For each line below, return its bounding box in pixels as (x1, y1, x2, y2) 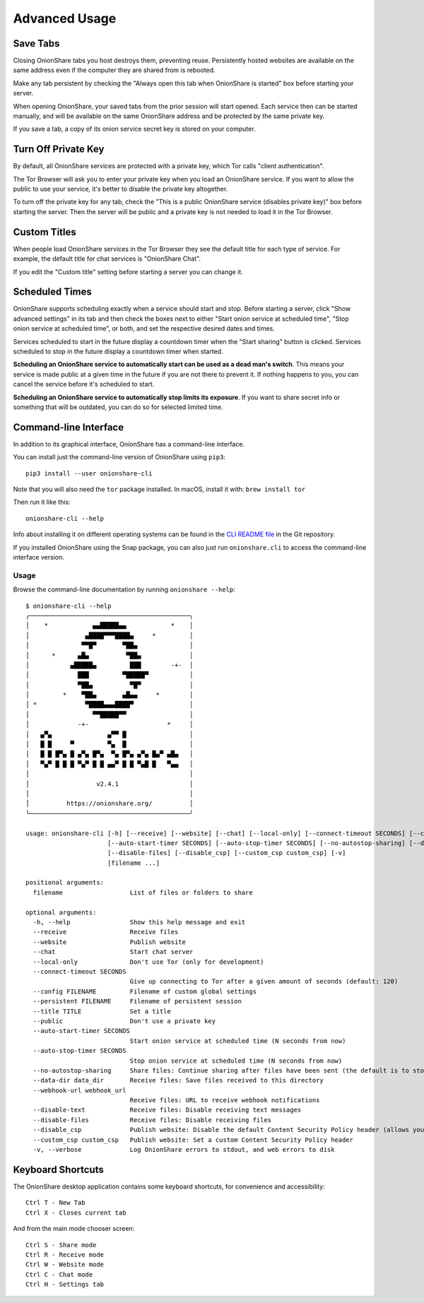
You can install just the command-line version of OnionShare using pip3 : (13, 453, 226, 461)
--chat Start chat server (33, 948, 194, 956)
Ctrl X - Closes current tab (25, 1208, 126, 1217)
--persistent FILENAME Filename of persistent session (33, 997, 242, 1006)
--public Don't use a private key (33, 1017, 216, 1025)
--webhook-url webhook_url (33, 1086, 126, 1095)
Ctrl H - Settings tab (25, 1280, 105, 1289)
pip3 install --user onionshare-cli (25, 469, 153, 477)
